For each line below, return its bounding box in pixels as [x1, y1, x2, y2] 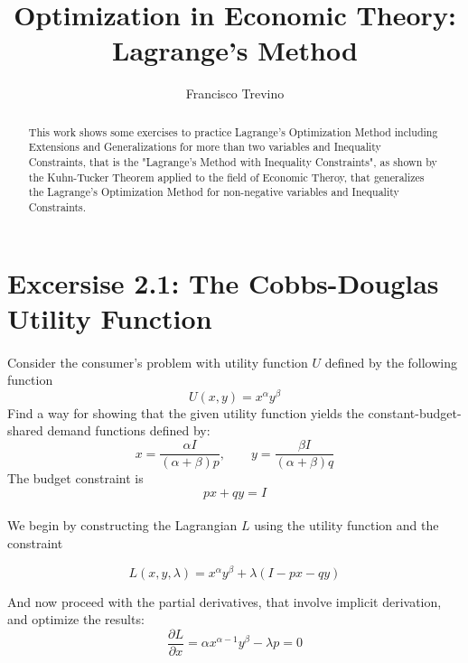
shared [7, 421, 43, 440]
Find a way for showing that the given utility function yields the [7, 403, 364, 422]
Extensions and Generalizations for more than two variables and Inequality [28, 139, 381, 154]
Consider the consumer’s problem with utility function [7, 352, 308, 371]
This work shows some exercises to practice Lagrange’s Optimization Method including [28, 124, 438, 139]
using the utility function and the [254, 516, 439, 535]
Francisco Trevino [185, 84, 285, 103]
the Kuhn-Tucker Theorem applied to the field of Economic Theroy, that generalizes [28, 169, 425, 184]
